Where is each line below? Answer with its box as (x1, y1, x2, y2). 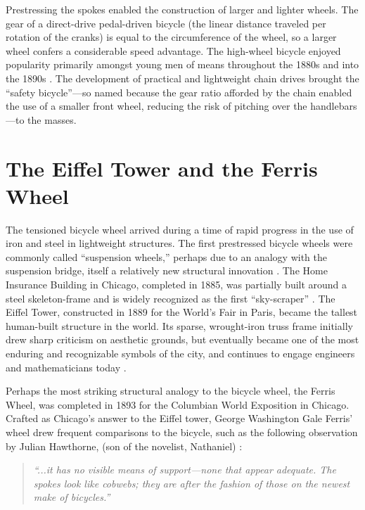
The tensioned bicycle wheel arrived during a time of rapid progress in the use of (6, 222, 354, 236)
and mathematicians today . (6, 359, 127, 374)
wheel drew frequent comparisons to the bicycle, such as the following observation (6, 424, 358, 439)
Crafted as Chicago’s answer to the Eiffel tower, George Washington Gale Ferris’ (6, 411, 353, 426)
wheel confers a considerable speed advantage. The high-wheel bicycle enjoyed (6, 43, 341, 58)
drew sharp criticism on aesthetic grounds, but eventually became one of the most (6, 332, 359, 347)
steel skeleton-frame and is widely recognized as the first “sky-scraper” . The (6, 291, 335, 305)
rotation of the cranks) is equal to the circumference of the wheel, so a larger (6, 30, 337, 44)
